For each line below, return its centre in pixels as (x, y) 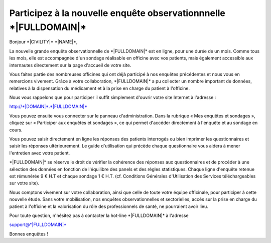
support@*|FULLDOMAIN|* (38, 224)
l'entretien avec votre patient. (40, 153)
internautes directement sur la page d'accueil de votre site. (70, 65)
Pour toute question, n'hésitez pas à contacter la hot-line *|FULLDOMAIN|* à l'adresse (99, 215)
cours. (16, 129)
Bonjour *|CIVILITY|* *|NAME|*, (43, 42)
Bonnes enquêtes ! (29, 234)
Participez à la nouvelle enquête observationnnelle (117, 13)
